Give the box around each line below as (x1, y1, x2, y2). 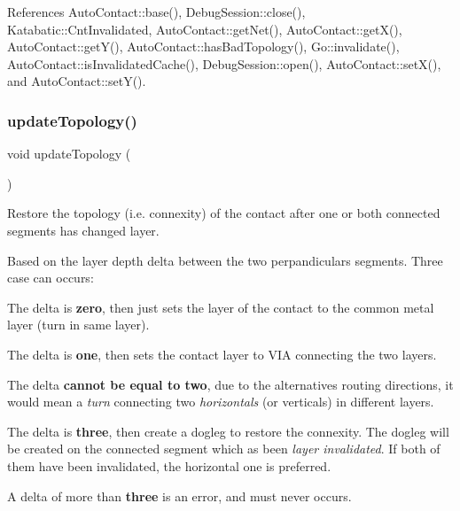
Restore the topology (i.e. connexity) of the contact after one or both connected (7, 204, 441, 222)
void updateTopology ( (7, 144, 131, 163)
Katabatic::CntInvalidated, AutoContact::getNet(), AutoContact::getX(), (7, 19, 402, 38)
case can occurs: (7, 268, 94, 287)
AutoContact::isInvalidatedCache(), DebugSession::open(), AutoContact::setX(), (7, 54, 441, 73)
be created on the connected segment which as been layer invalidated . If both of (7, 439, 441, 458)
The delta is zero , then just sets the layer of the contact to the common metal (7, 298, 434, 316)
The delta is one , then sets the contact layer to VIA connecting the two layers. (7, 345, 437, 363)
